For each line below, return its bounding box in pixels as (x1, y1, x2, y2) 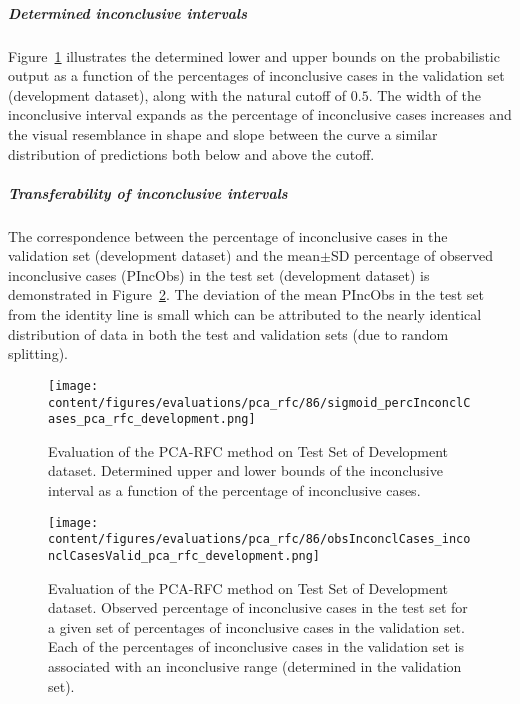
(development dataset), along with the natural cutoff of (8, 84, 347, 105)
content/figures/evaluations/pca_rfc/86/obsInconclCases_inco (48, 532, 471, 547)
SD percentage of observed (330, 245, 494, 266)
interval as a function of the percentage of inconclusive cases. (48, 480, 421, 500)
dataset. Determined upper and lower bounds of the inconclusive (48, 460, 443, 481)
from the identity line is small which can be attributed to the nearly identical (8, 304, 482, 325)
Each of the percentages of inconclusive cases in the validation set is (48, 636, 464, 657)
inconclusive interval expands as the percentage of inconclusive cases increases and (8, 104, 512, 125)
